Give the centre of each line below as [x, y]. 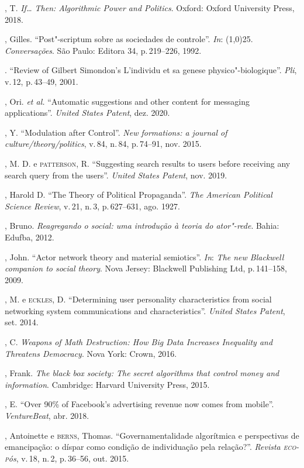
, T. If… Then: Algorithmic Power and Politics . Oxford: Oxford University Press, [150, 8]
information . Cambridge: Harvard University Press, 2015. [107, 384]
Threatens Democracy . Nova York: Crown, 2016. [91, 353]
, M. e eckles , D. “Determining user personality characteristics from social [138, 299]
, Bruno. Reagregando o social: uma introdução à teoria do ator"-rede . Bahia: [142, 226]
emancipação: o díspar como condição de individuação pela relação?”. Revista [143, 447]
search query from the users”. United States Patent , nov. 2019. [116, 175]
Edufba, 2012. [30, 237]
